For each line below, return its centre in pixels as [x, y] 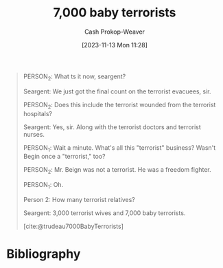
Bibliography [44, 254]
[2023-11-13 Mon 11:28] [115, 45]
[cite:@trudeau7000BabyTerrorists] [73, 226]
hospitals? [38, 113]
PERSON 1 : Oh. [43, 186]
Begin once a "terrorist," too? [64, 157]
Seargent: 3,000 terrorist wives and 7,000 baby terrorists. [104, 213]
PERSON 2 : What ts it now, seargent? [74, 77]
